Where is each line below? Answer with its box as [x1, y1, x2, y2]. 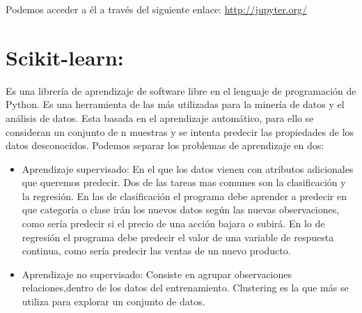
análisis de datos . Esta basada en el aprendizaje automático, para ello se [6, 110, 314, 125]
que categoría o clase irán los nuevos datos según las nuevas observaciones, [22, 202, 340, 217]
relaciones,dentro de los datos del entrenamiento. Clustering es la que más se [22, 280, 349, 295]
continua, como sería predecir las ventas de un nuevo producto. [22, 243, 291, 258]
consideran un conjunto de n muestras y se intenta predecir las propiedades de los [6, 124, 354, 139]
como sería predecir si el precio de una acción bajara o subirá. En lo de [22, 216, 325, 231]
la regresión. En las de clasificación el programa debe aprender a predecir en [22, 188, 347, 203]
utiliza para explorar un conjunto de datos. [22, 294, 205, 309]
